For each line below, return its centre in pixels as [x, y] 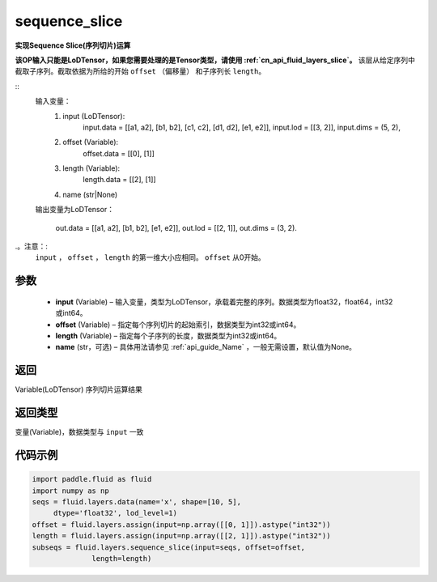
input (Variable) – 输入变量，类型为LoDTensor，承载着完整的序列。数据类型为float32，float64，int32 [224, 302]
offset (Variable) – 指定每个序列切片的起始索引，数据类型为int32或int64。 [178, 325]
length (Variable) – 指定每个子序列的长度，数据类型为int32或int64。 [168, 335]
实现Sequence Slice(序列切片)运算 [73, 45]
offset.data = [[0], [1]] [119, 153]
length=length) [122, 558]
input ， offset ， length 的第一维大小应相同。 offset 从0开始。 [151, 257]
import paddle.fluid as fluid [92, 479]
